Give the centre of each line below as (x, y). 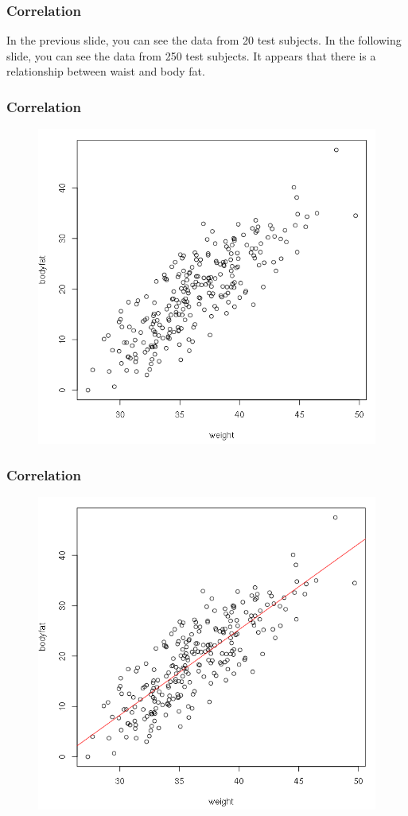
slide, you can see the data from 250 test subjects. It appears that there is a (191, 55)
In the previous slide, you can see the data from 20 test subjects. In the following (204, 40)
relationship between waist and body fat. (106, 71)
